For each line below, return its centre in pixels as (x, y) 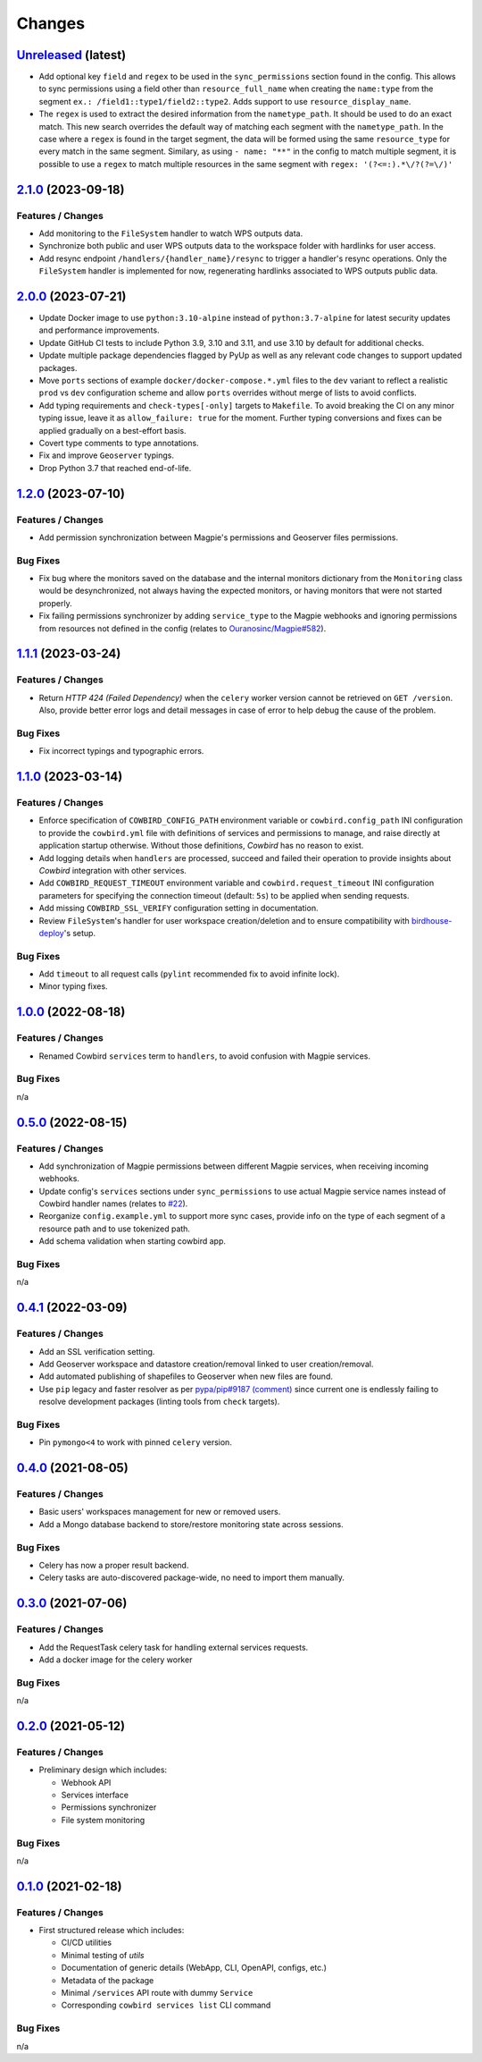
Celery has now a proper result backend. (114, 1565)
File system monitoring (103, 1820)
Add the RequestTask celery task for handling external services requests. (174, 1647)
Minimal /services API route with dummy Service (157, 1993)
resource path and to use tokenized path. (115, 1229)
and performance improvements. (99, 330)
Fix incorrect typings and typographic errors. (121, 751)
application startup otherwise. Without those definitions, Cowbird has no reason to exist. (201, 846)
